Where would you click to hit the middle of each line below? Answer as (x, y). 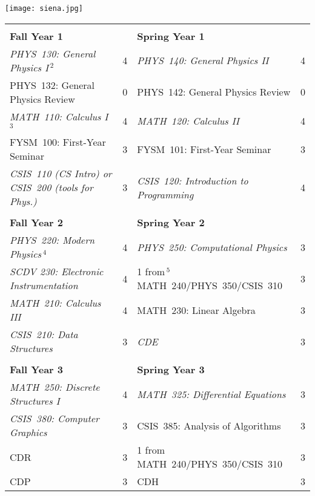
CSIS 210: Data (44, 334)
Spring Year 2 (171, 223)
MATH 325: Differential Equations (211, 394)
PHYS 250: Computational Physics (212, 247)
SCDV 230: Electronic (57, 272)
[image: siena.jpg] (44, 8)
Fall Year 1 (36, 36)
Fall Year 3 (36, 370)
